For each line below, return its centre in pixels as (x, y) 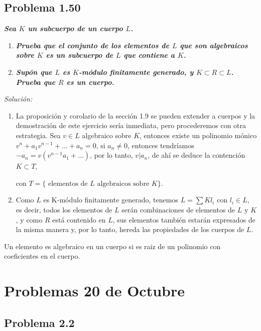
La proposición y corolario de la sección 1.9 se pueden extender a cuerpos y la (136, 115)
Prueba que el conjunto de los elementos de (93, 45)
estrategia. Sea (38, 135)
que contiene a (149, 55)
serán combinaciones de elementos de (178, 209)
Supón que (34, 72)
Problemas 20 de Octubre (94, 291)
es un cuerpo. (90, 82)
